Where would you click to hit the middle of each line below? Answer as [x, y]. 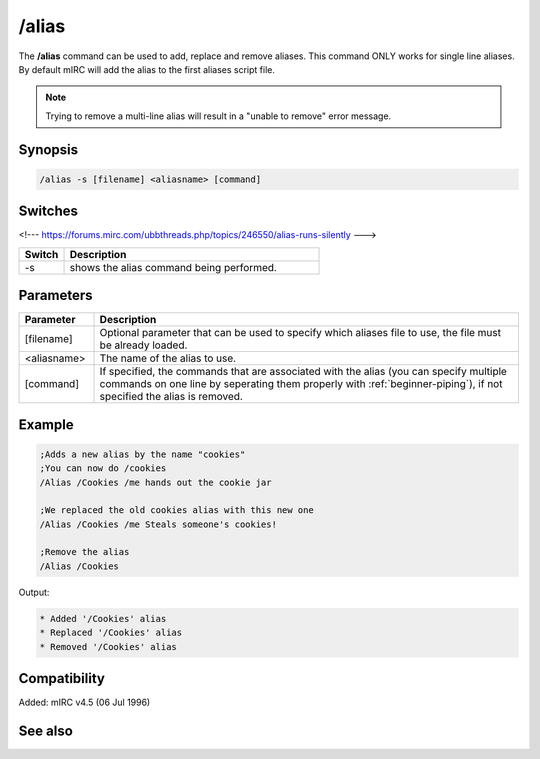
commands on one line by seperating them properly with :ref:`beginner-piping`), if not [301, 384]
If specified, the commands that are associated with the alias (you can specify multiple [303, 372]
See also [46, 730]
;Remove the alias [84, 552]
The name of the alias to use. [168, 358]
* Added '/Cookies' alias [103, 618]
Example [46, 424]
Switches [48, 211]
